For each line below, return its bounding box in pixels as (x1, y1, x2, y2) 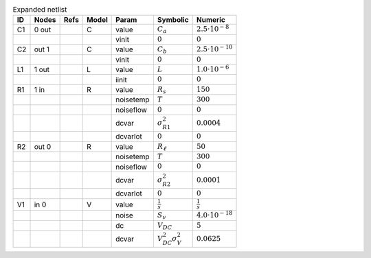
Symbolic (157, 15, 189, 25)
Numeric (196, 15, 226, 25)
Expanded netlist (12, 5, 67, 14)
